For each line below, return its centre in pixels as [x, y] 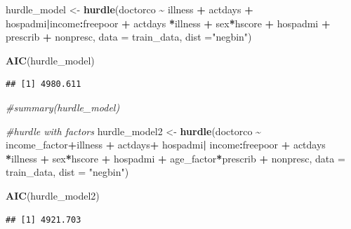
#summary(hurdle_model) [63, 107]
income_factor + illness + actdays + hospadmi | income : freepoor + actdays [166, 145]
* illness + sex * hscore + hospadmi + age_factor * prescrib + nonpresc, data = [175, 158]
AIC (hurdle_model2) [53, 195]
